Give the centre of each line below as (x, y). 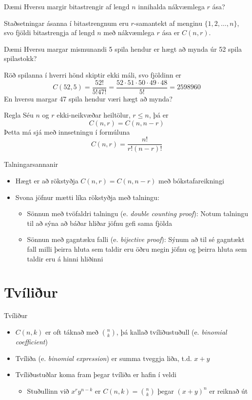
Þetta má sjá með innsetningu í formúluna (67, 131)
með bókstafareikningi (191, 181)
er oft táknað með (72, 331)
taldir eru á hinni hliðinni (65, 258)
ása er (171, 32)
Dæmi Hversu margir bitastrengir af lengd (67, 6)
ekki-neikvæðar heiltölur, (94, 115)
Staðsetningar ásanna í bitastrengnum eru (66, 23)
